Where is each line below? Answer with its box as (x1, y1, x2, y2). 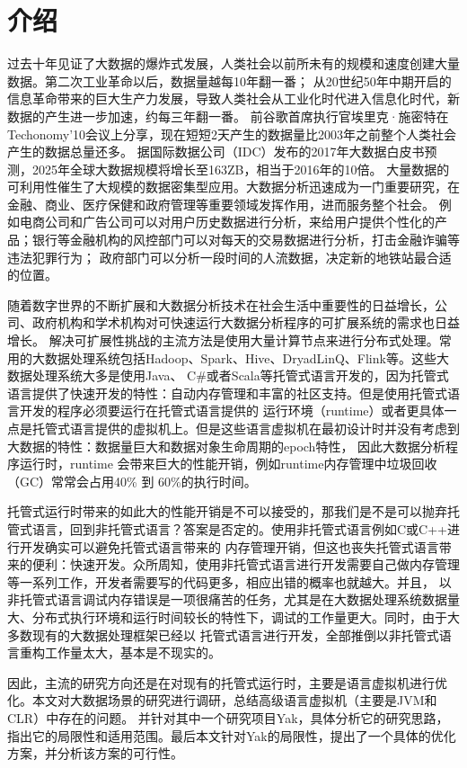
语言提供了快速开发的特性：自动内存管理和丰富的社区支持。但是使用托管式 (7, 383, 447, 402)
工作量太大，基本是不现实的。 (44, 643, 221, 662)
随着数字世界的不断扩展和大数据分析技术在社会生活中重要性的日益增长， (7, 295, 435, 314)
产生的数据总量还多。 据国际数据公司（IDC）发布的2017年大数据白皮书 (7, 142, 425, 161)
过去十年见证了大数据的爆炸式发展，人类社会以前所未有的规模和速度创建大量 (7, 54, 460, 73)
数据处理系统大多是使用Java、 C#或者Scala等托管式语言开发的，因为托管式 (7, 366, 449, 385)
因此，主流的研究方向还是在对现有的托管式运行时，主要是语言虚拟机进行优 (7, 673, 447, 692)
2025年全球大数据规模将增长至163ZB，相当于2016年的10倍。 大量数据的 (31, 159, 450, 178)
